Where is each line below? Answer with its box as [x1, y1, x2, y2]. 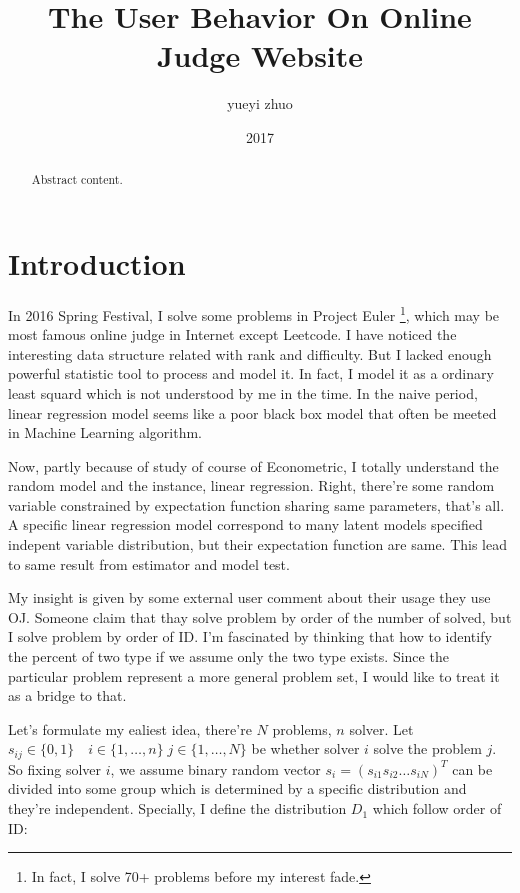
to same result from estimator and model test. [8, 553, 290, 574]
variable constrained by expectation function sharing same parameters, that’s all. [8, 494, 505, 515]
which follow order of [372, 798, 502, 819]
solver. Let [349, 718, 414, 739]
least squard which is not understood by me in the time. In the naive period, [8, 382, 478, 403]
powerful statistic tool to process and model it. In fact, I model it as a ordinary [8, 363, 494, 384]
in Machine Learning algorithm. [8, 422, 202, 443]
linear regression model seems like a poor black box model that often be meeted [8, 402, 497, 423]
